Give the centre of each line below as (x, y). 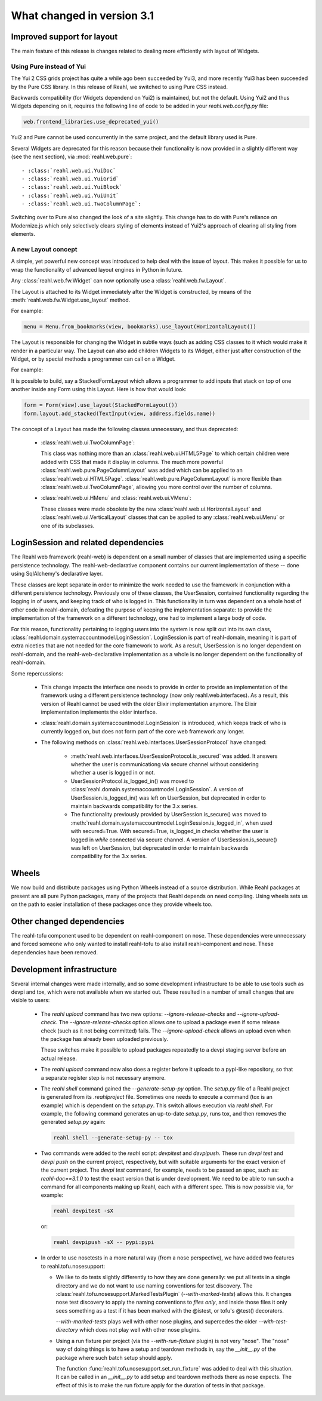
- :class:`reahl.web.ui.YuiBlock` (72, 187)
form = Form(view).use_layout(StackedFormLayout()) (101, 405)
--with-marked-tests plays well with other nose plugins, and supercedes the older (157, 1322)
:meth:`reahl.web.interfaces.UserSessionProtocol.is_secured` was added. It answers (174, 756)
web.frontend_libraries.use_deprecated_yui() (91, 122)
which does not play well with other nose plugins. (140, 1330)
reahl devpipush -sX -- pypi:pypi (104, 1242)
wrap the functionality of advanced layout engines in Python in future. (97, 269)
